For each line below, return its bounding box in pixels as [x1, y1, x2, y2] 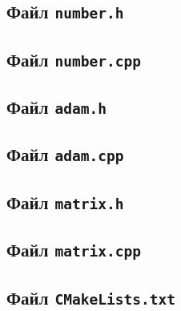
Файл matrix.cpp [6, 237, 141, 262]
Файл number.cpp [6, 46, 141, 71]
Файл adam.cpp [6, 142, 124, 167]
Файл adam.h [6, 95, 107, 119]
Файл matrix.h [6, 189, 124, 214]
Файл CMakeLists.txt [6, 285, 175, 309]
